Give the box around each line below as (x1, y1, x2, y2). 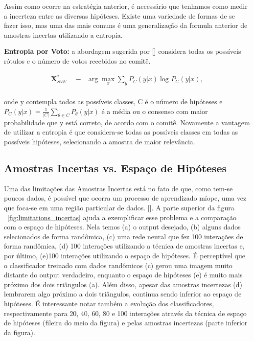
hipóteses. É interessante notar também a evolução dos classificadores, (4, 298, 214, 308)
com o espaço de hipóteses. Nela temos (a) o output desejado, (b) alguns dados (4, 222, 241, 232)
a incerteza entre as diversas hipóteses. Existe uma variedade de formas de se (4, 10, 235, 21)
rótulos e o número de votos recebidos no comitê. (4, 55, 151, 66)
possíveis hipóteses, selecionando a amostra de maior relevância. (4, 136, 195, 147)
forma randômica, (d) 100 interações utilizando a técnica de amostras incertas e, (4, 241, 245, 251)
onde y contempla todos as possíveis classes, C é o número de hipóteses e (4, 96, 223, 106)
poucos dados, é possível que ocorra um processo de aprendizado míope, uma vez (4, 193, 247, 203)
